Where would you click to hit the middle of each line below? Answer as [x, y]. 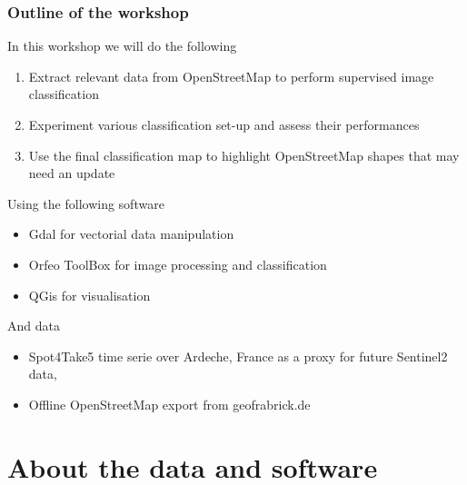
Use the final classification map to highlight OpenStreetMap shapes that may [244, 155]
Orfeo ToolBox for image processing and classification [178, 264]
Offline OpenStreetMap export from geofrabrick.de [169, 404]
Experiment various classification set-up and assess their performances [224, 124]
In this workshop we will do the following [122, 46]
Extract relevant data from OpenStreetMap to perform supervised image [231, 76]
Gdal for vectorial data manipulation [131, 234]
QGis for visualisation [89, 295]
